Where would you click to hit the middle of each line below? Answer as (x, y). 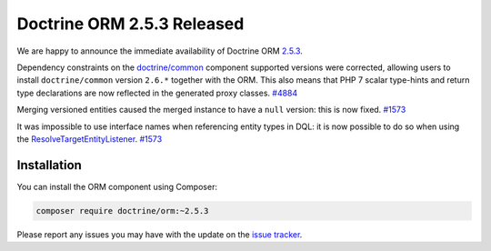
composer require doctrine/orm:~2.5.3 (122, 211)
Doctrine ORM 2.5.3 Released (130, 24)
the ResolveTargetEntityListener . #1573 (90, 139)
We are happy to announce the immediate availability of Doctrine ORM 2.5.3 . (160, 51)
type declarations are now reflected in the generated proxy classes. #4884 (157, 93)
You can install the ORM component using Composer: (117, 186)
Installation (49, 165)
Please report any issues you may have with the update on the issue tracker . (160, 234)
